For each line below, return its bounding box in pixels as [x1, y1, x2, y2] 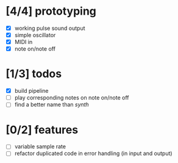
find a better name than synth [14, 101, 89, 108]
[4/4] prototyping [5, 4, 97, 18]
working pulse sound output [14, 24, 85, 32]
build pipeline [14, 87, 49, 95]
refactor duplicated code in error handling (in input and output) [14, 150, 173, 157]
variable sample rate [14, 143, 66, 150]
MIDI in [14, 38, 33, 46]
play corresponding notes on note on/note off [14, 94, 129, 101]
